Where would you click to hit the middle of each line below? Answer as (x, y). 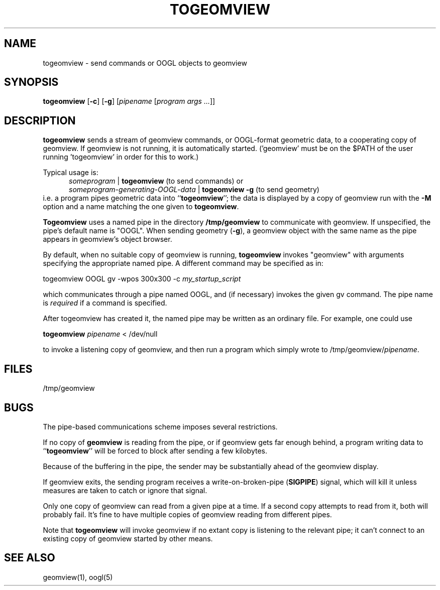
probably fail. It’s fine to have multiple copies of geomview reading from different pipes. (187, 514)
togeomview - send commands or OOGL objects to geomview (145, 63)
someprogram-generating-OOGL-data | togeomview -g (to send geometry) (194, 190)
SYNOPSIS (31, 82)
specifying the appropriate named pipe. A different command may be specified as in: (183, 263)
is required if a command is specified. (105, 303)
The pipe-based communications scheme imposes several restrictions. (160, 426)
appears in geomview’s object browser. (107, 239)
